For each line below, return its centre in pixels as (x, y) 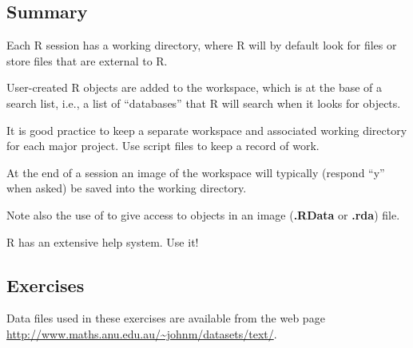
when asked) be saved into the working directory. (127, 188)
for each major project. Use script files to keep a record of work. (163, 146)
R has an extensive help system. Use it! (103, 241)
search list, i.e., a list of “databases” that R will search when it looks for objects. (204, 103)
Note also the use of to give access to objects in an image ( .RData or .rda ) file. (203, 214)
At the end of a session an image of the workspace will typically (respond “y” (196, 172)
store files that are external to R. (87, 60)
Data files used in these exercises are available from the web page (166, 318)
